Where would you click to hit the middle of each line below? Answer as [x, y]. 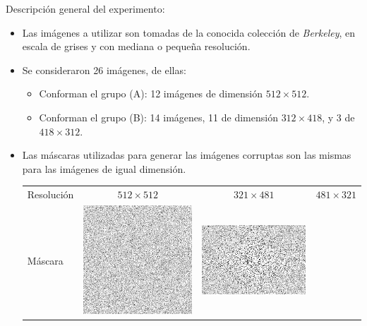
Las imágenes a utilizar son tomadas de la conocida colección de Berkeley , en [189, 32]
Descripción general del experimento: [85, 8]
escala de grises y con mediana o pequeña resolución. [136, 46]
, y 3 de [338, 117]
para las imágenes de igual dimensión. [104, 168]
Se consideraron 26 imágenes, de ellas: [104, 70]
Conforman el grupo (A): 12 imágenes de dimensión [151, 93]
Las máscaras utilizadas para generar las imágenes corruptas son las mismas [187, 155]
